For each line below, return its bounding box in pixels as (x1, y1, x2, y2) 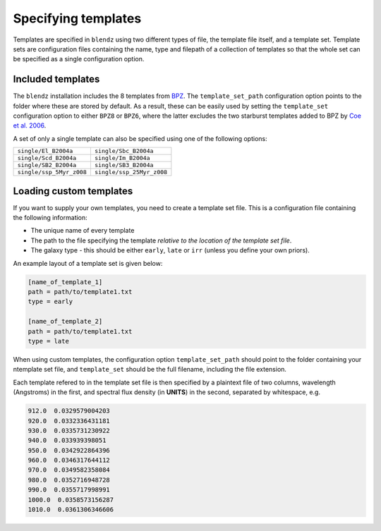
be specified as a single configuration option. (13, 55, 145, 63)
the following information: (13, 214, 87, 222)
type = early (28, 298, 73, 306)
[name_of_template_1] (28, 278, 103, 286)
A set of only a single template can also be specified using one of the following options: (13, 134, 267, 142)
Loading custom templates (13, 185, 133, 197)
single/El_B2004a (17, 147, 73, 155)
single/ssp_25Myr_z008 (94, 169, 168, 176)
